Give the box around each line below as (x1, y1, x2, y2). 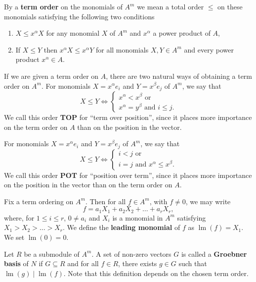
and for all (67, 258, 99, 269)
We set (4, 232, 25, 242)
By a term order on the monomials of (4, 1, 123, 11)
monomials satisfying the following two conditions (4, 11, 155, 21)
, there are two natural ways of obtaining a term (106, 70, 253, 81)
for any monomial (46, 28, 100, 38)
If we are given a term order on (4, 70, 99, 81)
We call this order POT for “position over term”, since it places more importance (4, 169, 252, 180)
